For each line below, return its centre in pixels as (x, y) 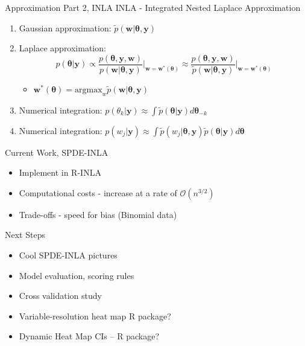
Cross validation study (60, 296)
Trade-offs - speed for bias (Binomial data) (98, 214)
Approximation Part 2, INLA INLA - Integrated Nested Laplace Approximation (153, 7)
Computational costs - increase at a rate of (98, 192)
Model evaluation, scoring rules (77, 275)
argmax (89, 90)
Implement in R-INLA (60, 172)
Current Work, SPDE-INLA (57, 152)
